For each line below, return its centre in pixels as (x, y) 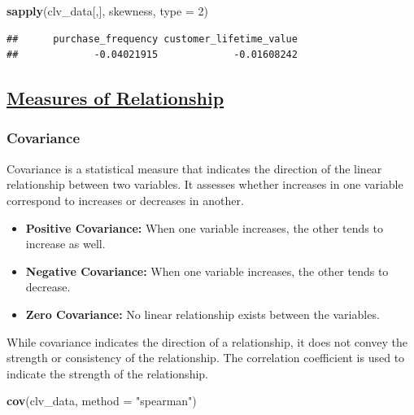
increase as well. (65, 244)
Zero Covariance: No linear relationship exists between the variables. (203, 314)
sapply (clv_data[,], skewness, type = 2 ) (107, 11)
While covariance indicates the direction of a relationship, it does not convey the (207, 341)
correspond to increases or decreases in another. (125, 200)
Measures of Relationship (115, 98)
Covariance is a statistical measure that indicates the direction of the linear (194, 168)
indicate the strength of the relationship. (107, 373)
